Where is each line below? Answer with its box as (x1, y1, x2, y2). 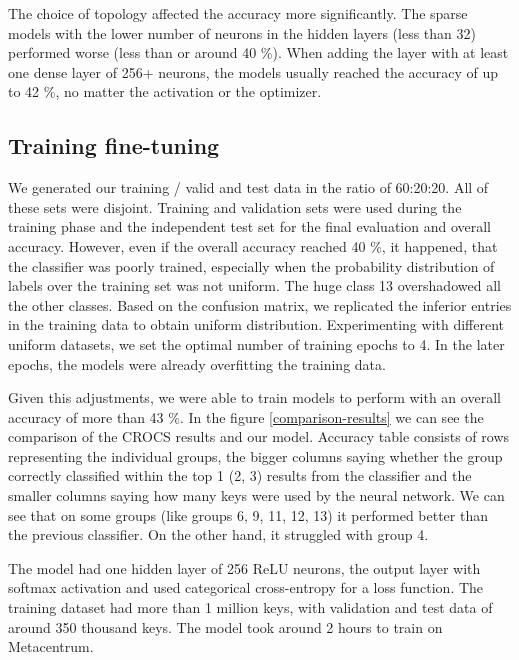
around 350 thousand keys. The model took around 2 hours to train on (8, 616, 443, 637)
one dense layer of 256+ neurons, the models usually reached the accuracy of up (8, 61, 499, 82)
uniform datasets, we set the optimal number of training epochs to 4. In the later (8, 333, 505, 354)
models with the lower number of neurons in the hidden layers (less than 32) (8, 22, 476, 43)
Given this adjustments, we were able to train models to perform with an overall (8, 387, 501, 408)
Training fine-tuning (8, 130, 220, 161)
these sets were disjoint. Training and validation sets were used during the (8, 196, 462, 217)
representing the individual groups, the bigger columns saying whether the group (8, 445, 503, 466)
